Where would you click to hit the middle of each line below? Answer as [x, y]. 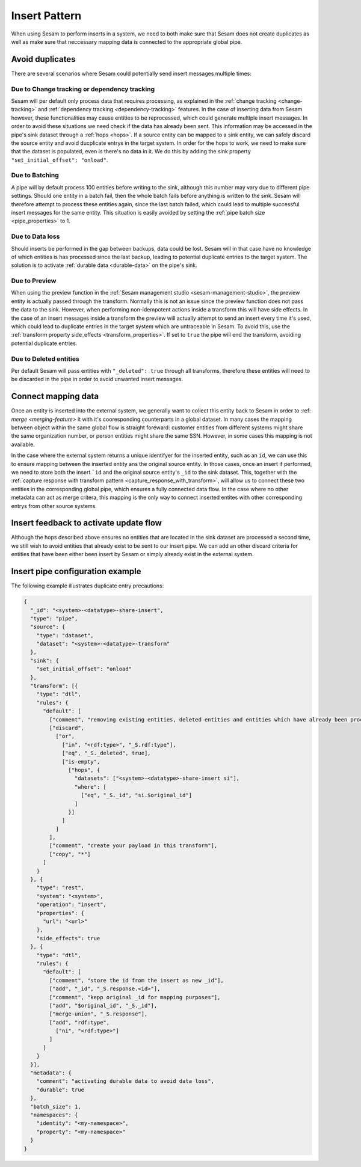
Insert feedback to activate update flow [87, 523]
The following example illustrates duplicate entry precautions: [88, 586]
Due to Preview [34, 281]
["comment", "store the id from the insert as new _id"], [136, 980]
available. [23, 444]
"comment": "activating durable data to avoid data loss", [125, 1081]
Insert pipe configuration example [76, 571]
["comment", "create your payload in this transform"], [133, 846]
